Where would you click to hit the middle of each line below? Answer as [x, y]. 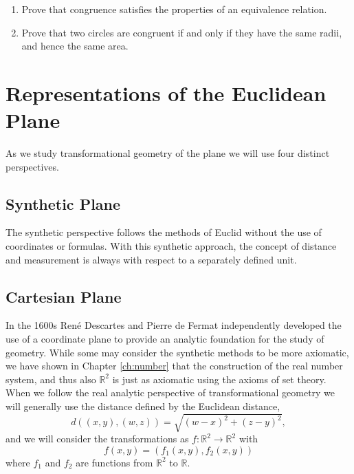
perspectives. [32, 166]
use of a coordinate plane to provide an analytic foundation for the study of [165, 339]
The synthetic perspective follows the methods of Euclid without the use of [164, 232]
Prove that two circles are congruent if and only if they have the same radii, [182, 32]
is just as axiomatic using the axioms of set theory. [219, 379]
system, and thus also [51, 379]
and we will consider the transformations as [97, 439]
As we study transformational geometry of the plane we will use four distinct [168, 153]
